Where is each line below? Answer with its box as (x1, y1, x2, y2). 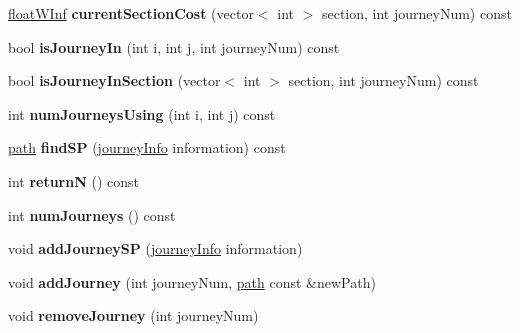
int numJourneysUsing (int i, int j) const (8, 103, 276, 124)
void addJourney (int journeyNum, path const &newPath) (8, 271, 376, 292)
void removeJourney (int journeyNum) (8, 305, 259, 326)
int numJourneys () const (8, 204, 176, 225)
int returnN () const (8, 170, 139, 191)
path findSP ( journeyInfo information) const (8, 137, 286, 158)
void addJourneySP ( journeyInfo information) (8, 238, 303, 259)
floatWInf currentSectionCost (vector (8, 3, 254, 23)
